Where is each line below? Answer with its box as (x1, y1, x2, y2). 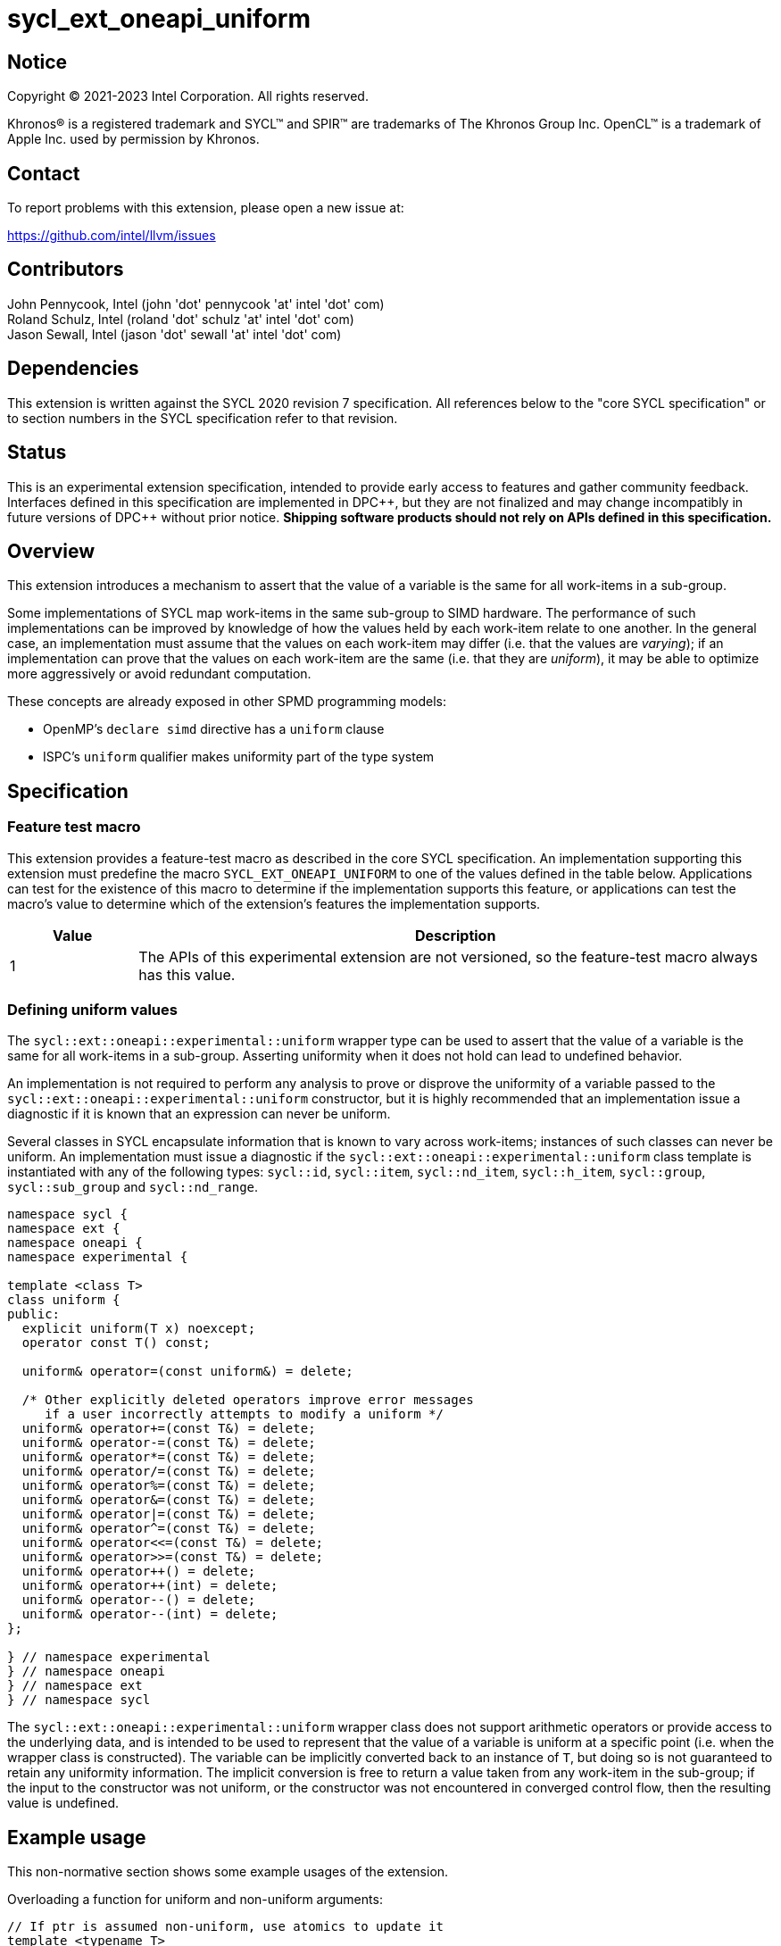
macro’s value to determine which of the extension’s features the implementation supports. (7, 895, 541, 911)
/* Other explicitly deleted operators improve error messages (21, 1393, 474, 1408)
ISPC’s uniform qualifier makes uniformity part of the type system (43, 749, 435, 765)
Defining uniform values (7, 1000, 178, 1019)
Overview (7, 539, 96, 562)
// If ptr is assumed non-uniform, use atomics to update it (7, 1919, 444, 1934)
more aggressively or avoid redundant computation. (7, 666, 312, 682)
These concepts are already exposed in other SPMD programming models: (7, 694, 447, 710)
